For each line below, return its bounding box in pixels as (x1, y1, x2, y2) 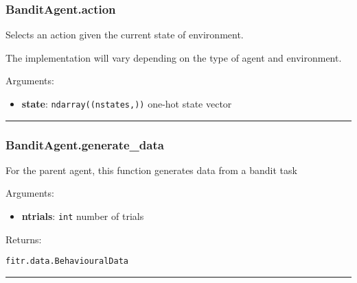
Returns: (5, 232, 42, 246)
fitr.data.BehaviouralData (5, 256, 128, 267)
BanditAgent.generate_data (5, 136, 164, 153)
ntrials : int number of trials (21, 209, 144, 223)
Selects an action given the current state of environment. (5, 27, 244, 42)
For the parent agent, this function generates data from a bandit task (5, 162, 297, 177)
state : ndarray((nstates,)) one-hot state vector (21, 97, 232, 110)
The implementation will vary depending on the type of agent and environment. (5, 50, 342, 64)
